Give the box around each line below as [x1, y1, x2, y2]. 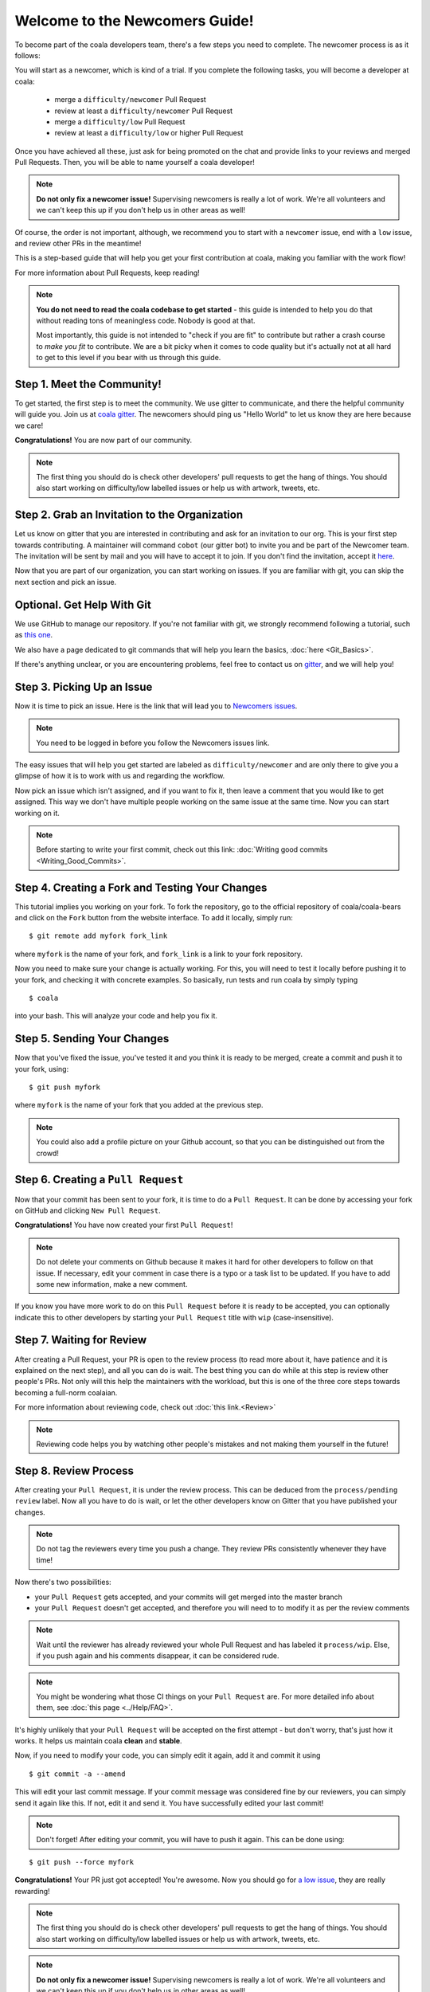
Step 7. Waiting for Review [14, 1333, 147, 1347]
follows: [14, 50, 41, 60]
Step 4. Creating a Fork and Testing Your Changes [14, 880, 268, 894]
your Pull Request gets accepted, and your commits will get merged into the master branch [34, 1592, 342, 1602]
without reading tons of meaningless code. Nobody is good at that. [36, 316, 256, 325]
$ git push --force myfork [29, 1857, 135, 1866]
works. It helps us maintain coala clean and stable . [14, 1736, 182, 1746]
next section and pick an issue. [14, 577, 117, 586]
